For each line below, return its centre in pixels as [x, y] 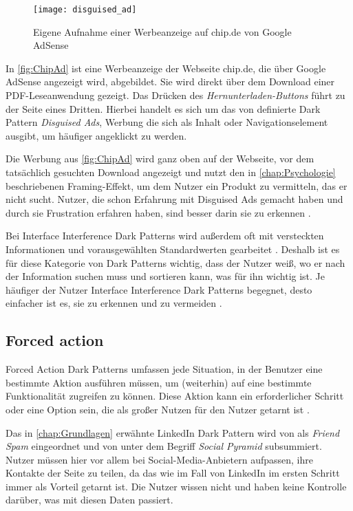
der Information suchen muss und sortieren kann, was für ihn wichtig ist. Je [165, 276]
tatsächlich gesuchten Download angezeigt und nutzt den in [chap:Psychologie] [171, 172]
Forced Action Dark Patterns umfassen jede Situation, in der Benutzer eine [164, 369]
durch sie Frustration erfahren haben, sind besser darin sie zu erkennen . [158, 212]
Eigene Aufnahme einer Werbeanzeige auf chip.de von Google [162, 31]
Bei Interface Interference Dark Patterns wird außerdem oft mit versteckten [165, 236]
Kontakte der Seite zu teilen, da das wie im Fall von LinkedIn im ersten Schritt [173, 473]
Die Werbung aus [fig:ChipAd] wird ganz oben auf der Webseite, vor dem [160, 159]
